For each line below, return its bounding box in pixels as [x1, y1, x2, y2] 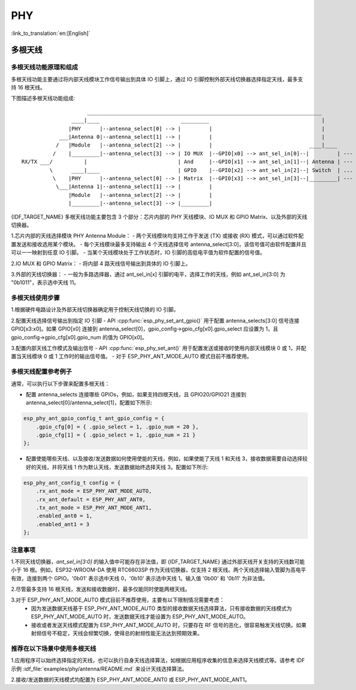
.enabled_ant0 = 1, [36, 513, 93, 519]
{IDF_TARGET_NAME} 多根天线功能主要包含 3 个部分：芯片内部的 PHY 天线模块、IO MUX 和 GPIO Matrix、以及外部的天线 [11, 213, 308, 220]
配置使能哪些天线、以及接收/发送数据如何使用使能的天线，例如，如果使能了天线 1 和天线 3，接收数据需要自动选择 [26, 455, 303, 462]
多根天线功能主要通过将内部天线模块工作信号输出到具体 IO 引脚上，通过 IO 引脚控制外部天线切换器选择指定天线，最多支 [11, 75, 303, 82]
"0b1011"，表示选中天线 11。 [11, 279, 80, 286]
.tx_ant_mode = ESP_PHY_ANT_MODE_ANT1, [36, 504, 152, 511]
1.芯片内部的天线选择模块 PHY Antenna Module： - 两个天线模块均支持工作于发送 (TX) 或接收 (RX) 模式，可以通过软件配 [11, 232, 304, 240]
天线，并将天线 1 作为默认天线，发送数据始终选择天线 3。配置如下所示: [36, 463, 209, 470]
